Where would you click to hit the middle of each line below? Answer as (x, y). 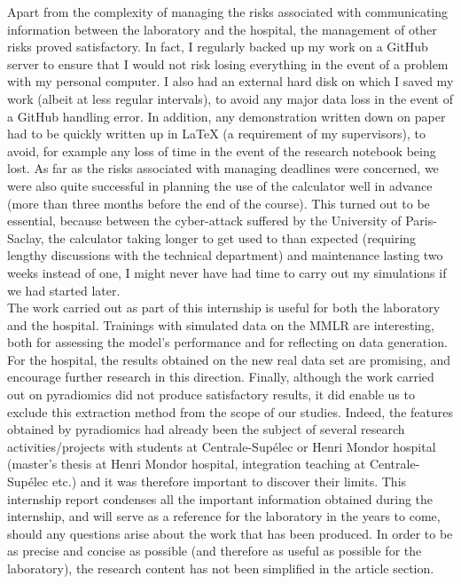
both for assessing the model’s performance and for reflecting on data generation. (227, 342)
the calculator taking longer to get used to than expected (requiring (232, 237)
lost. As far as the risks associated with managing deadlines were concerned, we (223, 168)
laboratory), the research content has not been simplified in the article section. (221, 568)
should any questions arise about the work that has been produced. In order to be (230, 533)
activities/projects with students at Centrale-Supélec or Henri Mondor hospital (222, 446)
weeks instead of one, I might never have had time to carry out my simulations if (227, 272)
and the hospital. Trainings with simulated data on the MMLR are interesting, (221, 324)
